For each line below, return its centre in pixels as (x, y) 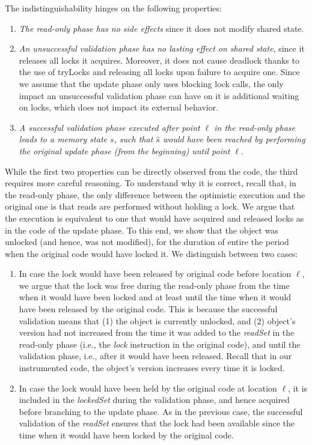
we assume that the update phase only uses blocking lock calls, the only (151, 83)
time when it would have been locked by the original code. (126, 435)
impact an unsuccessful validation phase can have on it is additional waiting (159, 95)
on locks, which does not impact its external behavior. (119, 107)
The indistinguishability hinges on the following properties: (113, 8)
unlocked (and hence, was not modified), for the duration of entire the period (147, 242)
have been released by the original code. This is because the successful (148, 309)
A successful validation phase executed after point (109, 127)
